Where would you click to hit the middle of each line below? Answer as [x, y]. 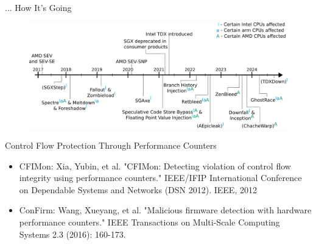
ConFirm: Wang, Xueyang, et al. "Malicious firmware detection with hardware [165, 210]
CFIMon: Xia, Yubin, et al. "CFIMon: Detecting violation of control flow [155, 165]
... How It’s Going [38, 7]
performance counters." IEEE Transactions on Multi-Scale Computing [149, 222]
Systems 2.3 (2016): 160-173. [72, 234]
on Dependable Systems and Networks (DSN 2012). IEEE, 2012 [138, 189]
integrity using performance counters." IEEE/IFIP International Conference [160, 178]
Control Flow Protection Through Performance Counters [111, 145]
